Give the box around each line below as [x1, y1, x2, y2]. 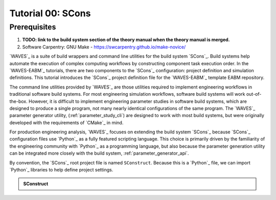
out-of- [246, 91, 262, 97]
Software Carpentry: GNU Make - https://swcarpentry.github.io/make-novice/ [22, 44, 186, 50]
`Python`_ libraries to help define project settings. [9, 167, 113, 173]
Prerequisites [9, 22, 56, 32]
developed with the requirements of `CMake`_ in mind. [9, 120, 124, 126]
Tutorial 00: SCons [9, 8, 91, 19]
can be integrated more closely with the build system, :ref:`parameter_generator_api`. [9, 150, 189, 156]
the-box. [9, 98, 28, 104]
